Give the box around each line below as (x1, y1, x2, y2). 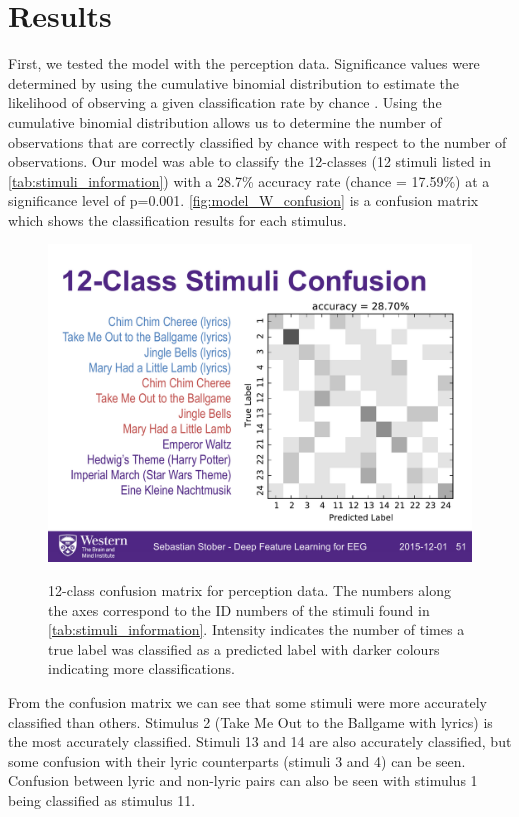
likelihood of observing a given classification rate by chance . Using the (8, 92, 442, 113)
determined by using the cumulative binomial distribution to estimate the (8, 72, 460, 93)
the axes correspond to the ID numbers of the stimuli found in (48, 599, 430, 620)
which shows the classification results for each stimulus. (8, 209, 347, 230)
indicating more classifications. (48, 658, 235, 679)
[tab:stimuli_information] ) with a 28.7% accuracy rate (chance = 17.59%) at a (8, 170, 490, 191)
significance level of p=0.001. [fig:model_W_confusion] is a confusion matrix (8, 190, 479, 211)
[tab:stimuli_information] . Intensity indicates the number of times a (48, 619, 465, 640)
